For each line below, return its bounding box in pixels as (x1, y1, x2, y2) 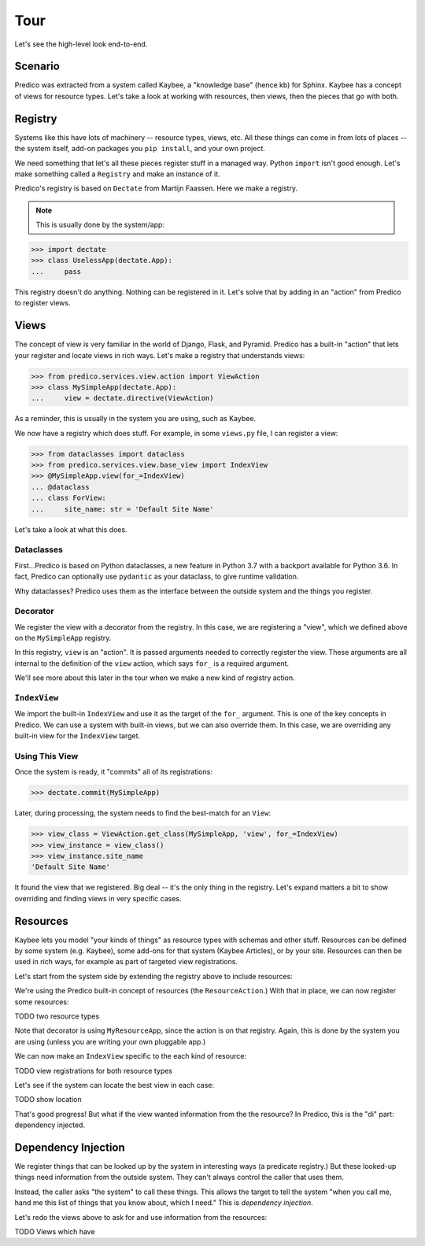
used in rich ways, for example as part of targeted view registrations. (14, 957, 238, 967)
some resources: (14, 996, 70, 1007)
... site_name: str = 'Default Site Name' (31, 505, 214, 513)
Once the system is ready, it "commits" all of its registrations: (14, 767, 213, 777)
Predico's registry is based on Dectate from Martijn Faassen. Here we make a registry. (14, 183, 298, 193)
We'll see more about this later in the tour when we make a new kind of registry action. (14, 673, 295, 682)
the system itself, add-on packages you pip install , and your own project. (14, 144, 265, 153)
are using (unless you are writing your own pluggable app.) (14, 1037, 206, 1046)
